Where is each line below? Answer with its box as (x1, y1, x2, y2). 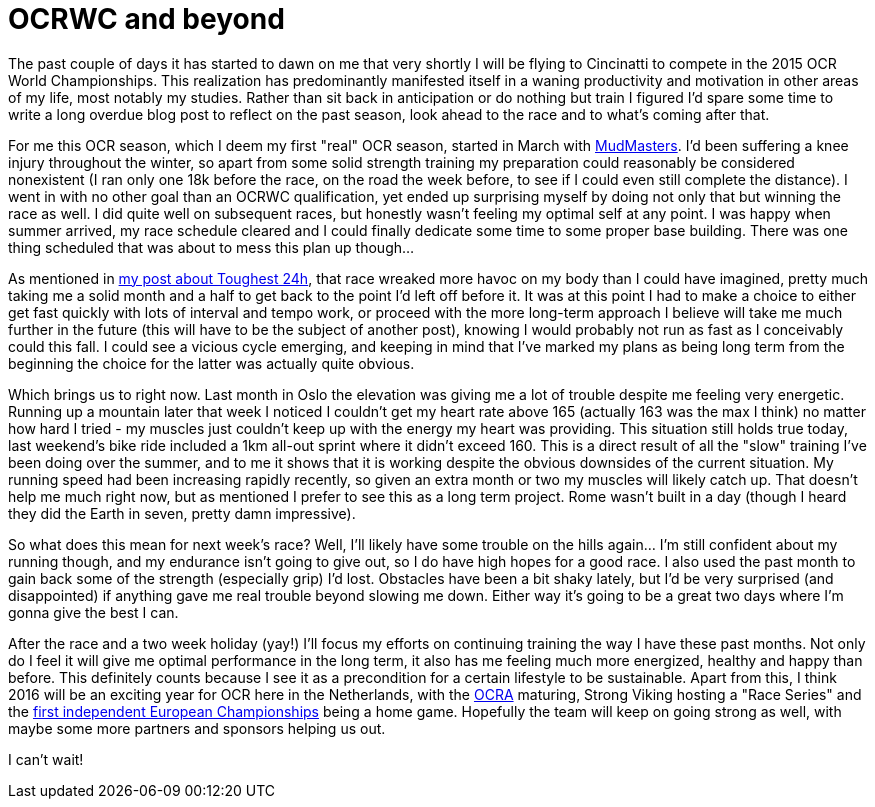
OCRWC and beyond (8, 2, 285, 36)
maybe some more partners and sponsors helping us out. (8, 719, 386, 737)
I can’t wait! (8, 750, 84, 768)
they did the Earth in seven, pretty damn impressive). (8, 504, 356, 522)
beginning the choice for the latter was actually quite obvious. (8, 354, 415, 372)
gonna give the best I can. (8, 603, 179, 621)
